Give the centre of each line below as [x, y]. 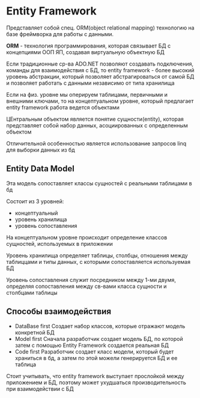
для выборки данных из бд [41, 150]
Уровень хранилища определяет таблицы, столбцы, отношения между [97, 255]
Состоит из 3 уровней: [35, 201]
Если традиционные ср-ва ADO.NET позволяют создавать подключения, [100, 64]
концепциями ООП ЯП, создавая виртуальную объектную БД [86, 52]
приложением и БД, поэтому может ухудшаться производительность [96, 382]
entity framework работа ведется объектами [63, 107]
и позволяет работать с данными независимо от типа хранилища [91, 83]
